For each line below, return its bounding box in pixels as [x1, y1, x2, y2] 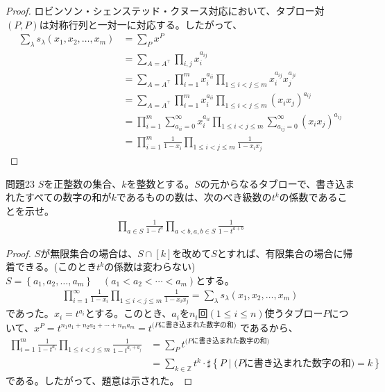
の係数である [279, 190, 338, 204]
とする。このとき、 [85, 306, 172, 320]
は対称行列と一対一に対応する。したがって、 [39, 17, 243, 31]
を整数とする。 [126, 176, 195, 190]
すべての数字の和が [24, 190, 112, 204]
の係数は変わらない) [104, 259, 196, 274]
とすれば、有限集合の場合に [216, 245, 343, 260]
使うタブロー [264, 306, 323, 320]
